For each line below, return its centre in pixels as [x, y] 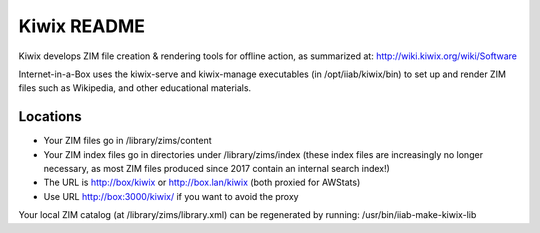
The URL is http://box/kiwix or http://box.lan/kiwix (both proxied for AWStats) [202, 182]
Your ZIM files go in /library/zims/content [127, 141]
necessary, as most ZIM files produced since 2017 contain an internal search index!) [216, 169]
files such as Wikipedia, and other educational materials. [135, 88]
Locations [50, 116]
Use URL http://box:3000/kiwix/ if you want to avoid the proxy [171, 196]
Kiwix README [81, 26]
